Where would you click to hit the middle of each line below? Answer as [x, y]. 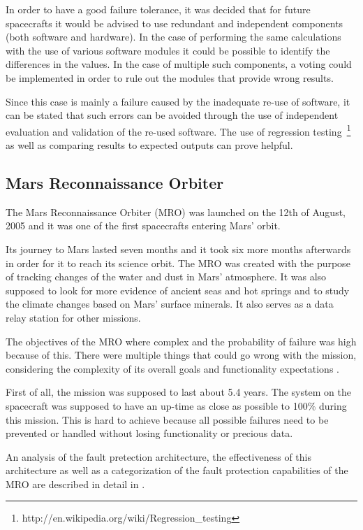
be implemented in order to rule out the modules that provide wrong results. [170, 77]
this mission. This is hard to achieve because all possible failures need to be [167, 419]
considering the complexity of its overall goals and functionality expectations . [172, 368]
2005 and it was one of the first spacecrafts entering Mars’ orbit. [143, 225]
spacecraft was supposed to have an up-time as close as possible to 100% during [176, 405]
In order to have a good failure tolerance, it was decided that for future [158, 9]
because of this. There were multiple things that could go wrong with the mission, [181, 355]
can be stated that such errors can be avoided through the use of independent [172, 115]
